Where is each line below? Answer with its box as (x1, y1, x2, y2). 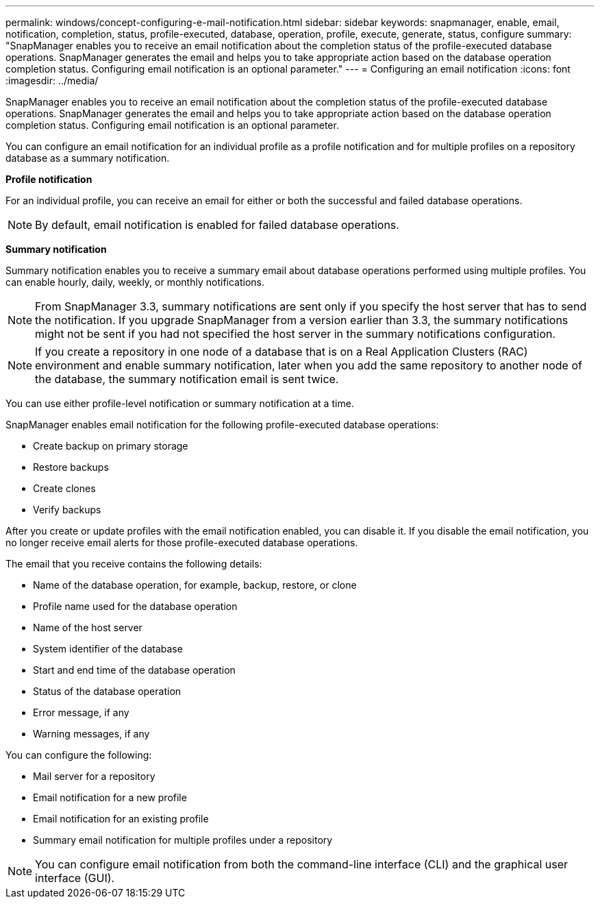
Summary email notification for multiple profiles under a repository (33, 834, 333, 846)
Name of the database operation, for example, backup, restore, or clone (33, 579, 357, 591)
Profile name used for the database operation (33, 600, 238, 612)
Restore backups (33, 461, 109, 473)
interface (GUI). (35, 871, 115, 885)
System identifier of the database (33, 643, 183, 655)
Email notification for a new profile (33, 792, 187, 803)
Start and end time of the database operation (33, 664, 236, 676)
